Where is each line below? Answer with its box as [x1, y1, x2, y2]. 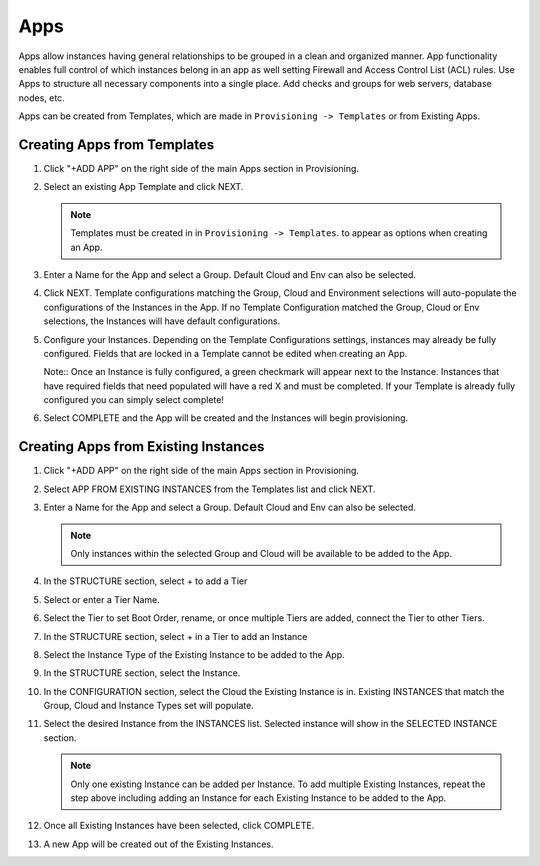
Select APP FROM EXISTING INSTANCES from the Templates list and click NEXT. [43, 483, 376, 495]
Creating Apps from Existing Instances [18, 438, 265, 455]
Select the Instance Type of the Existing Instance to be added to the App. [43, 648, 345, 660]
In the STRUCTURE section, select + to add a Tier [43, 575, 248, 587]
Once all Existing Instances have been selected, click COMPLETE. [43, 820, 315, 832]
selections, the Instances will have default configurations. [43, 315, 281, 327]
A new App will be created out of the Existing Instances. [43, 838, 274, 850]
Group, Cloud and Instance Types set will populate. [43, 700, 254, 712]
